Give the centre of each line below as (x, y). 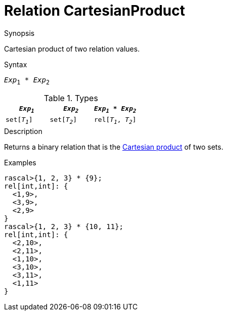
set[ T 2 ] (63, 121)
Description (23, 131)
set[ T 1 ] (19, 121)
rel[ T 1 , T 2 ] (115, 121)
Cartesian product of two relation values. (72, 49)
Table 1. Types (71, 98)
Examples (20, 162)
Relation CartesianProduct (95, 11)
